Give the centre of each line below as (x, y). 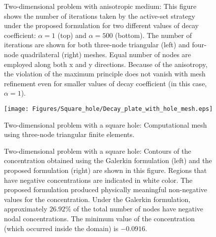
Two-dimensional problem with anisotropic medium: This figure (100, 6)
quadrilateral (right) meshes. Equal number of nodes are (106, 54)
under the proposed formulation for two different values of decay (101, 25)
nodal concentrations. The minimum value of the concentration (99, 218)
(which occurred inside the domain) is (61, 228)
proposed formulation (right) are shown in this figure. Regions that (106, 170)
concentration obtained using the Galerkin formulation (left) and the (108, 160)
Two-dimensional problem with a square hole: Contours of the (98, 151)
